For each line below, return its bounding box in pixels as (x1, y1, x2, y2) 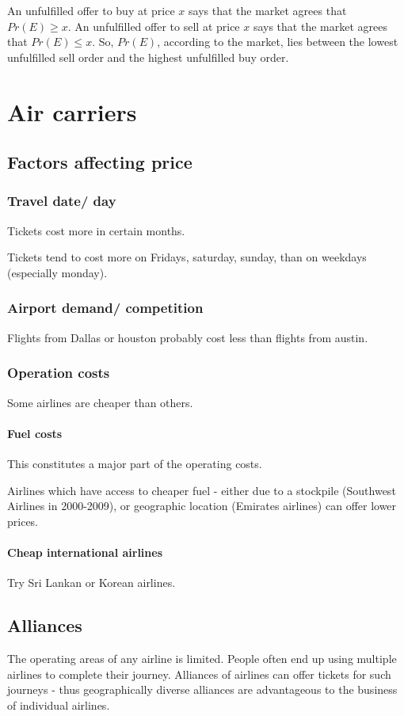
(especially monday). (7, 264, 108, 280)
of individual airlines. (7, 696, 110, 713)
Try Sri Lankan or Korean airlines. (7, 574, 176, 591)
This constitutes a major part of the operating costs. (7, 455, 262, 471)
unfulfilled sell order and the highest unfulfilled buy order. (7, 48, 289, 65)
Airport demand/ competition (7, 298, 204, 318)
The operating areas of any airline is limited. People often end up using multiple (7, 649, 397, 666)
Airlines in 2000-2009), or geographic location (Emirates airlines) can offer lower (7, 497, 397, 514)
